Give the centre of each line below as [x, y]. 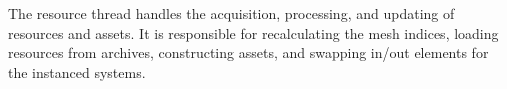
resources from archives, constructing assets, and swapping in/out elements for [248, 52]
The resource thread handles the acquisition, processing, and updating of [231, 13]
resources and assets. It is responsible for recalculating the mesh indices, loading [253, 32]
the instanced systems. [77, 71]
